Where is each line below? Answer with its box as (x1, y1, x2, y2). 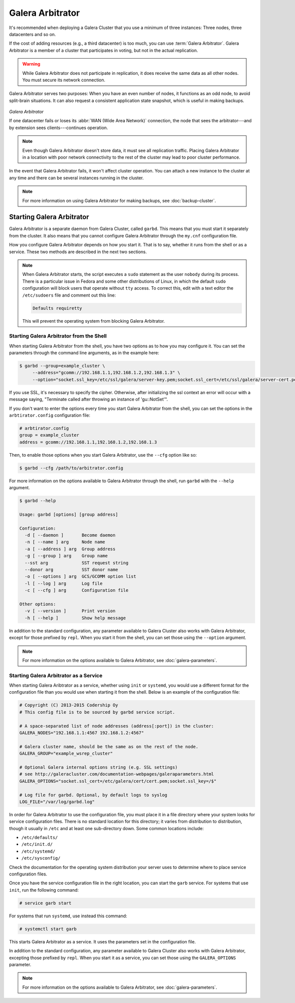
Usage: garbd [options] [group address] (19, 511, 118, 517)
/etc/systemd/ (21, 848, 56, 854)
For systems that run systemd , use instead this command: (9, 913, 127, 919)
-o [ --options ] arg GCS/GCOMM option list (25, 574, 136, 579)
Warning (22, 61, 40, 67)
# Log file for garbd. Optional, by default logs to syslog (19, 792, 168, 798)
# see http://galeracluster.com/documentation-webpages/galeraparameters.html (19, 771, 214, 777)
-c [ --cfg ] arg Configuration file (25, 588, 129, 593)
